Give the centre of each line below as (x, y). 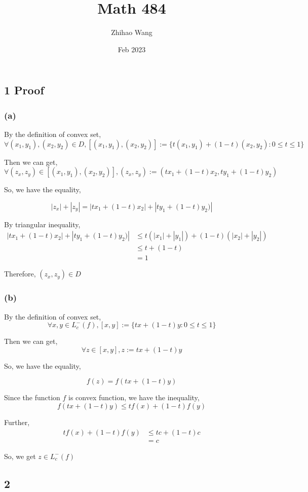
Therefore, (20, 274)
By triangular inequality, (42, 224)
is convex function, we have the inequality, (134, 397)
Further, (17, 422)
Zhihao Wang (132, 32)
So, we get (20, 456)
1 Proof (24, 90)
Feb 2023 (132, 49)
